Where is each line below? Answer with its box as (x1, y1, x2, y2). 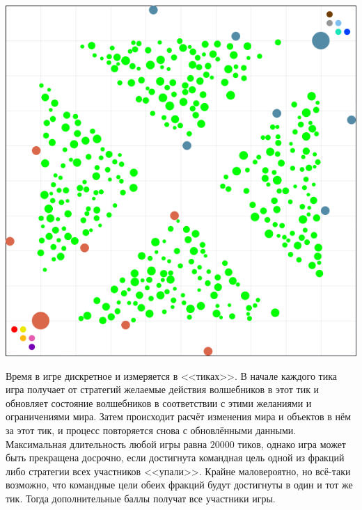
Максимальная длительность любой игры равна (6, 436, 207, 451)
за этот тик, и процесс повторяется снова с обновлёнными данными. (6, 422, 297, 437)
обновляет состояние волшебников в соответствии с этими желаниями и (6, 395, 312, 410)
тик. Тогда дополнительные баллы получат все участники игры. (6, 491, 276, 505)
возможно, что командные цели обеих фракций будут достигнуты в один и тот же (6, 477, 353, 492)
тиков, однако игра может (237, 436, 346, 451)
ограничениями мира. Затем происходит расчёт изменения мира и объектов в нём (6, 409, 352, 424)
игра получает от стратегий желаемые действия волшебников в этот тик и (6, 382, 320, 397)
